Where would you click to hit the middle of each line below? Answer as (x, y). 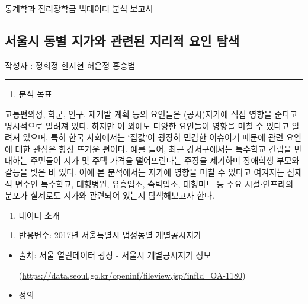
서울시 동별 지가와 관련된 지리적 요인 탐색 (122, 40)
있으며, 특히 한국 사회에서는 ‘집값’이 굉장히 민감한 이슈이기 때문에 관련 (153, 137)
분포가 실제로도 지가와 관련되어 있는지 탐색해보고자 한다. (110, 195)
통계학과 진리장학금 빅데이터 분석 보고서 (79, 8)
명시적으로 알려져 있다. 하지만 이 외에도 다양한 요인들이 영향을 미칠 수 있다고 (147, 125)
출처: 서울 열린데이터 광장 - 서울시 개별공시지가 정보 (115, 255)
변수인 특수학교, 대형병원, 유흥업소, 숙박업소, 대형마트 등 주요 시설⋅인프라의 (154, 183)
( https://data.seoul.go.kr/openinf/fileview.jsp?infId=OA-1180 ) (132, 275)
